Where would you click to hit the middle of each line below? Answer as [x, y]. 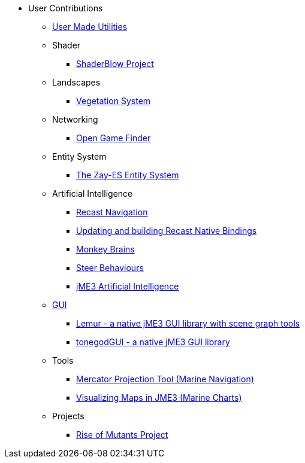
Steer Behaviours [110, 268]
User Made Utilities [90, 27]
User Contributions [66, 8]
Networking [75, 119]
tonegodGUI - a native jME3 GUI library [153, 342]
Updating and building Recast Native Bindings [167, 231]
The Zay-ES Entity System [128, 175]
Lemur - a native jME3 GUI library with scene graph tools [188, 323]
